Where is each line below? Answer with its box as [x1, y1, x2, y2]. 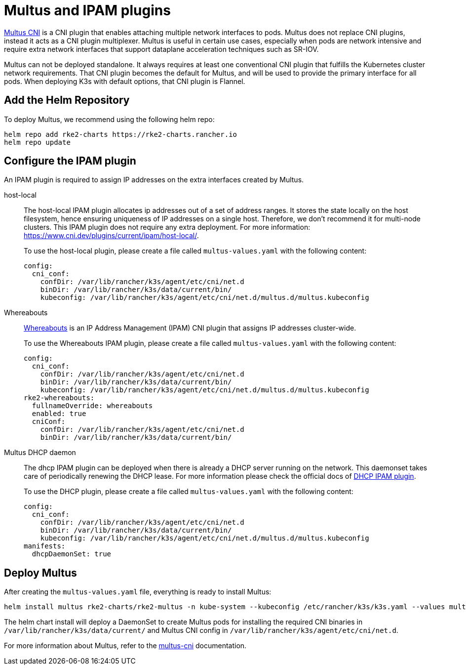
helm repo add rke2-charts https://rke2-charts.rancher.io [4, 130, 237, 138]
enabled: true [32, 410, 86, 418]
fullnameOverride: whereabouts [32, 402, 153, 410]
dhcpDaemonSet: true [32, 550, 112, 558]
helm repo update [4, 138, 71, 146]
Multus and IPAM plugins [4, 2, 171, 19]
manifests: [24, 542, 66, 550]
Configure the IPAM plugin [4, 155, 136, 167]
